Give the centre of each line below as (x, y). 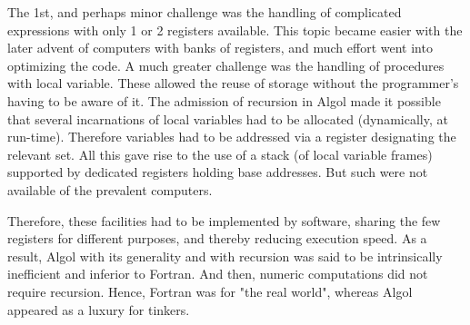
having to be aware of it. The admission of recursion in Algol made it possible (224, 100)
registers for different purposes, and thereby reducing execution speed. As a (217, 238)
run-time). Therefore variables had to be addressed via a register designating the (232, 137)
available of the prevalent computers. (110, 189)
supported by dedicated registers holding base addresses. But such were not (218, 172)
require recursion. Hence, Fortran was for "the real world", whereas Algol (210, 291)
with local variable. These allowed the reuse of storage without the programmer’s (233, 83)
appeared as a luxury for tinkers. (99, 309)
